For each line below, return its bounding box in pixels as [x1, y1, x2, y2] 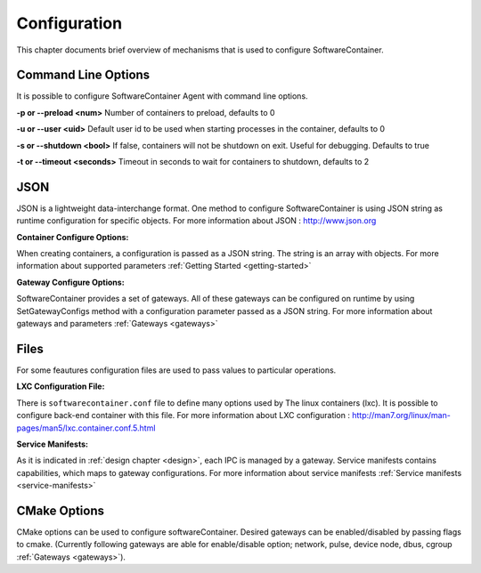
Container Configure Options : [16, 231, 129, 242]
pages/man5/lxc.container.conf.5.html [16, 423, 156, 433]
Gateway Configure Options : [16, 277, 125, 287]
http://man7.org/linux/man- [352, 410, 452, 421]
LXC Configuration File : [16, 381, 105, 391]
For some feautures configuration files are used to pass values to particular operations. [16, 365, 337, 375]
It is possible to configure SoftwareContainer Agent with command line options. [16, 91, 308, 101]
